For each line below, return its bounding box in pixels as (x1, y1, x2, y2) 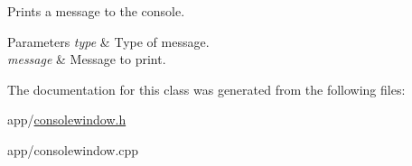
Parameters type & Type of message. (7, 32, 210, 51)
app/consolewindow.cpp (7, 140, 139, 159)
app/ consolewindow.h (7, 110, 126, 129)
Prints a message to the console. (7, 2, 185, 20)
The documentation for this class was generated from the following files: (7, 79, 406, 98)
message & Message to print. (7, 50, 166, 69)
